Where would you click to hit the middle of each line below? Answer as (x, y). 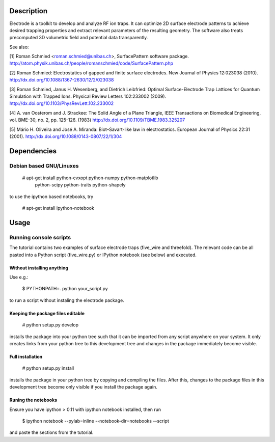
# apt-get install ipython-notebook (58, 208)
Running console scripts (40, 237)
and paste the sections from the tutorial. (51, 432)
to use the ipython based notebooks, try (51, 197)
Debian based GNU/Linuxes (44, 165)
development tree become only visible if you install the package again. (83, 387)
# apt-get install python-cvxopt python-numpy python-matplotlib (90, 178)
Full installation (26, 357)
